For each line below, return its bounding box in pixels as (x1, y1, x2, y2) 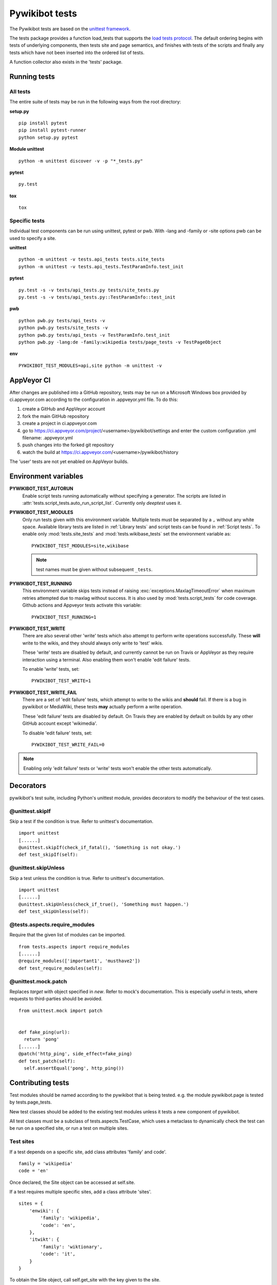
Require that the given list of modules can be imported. (9, 932, 126, 938)
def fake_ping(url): (18, 1029, 70, 1035)
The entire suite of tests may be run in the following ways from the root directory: (9, 99, 182, 105)
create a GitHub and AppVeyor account (22, 406, 105, 412)
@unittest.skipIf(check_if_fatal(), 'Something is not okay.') (18, 845, 181, 851)
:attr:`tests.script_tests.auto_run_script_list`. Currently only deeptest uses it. (22, 500, 182, 506)
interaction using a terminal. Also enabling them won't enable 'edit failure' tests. (22, 656, 191, 663)
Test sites (9, 1138, 34, 1145)
